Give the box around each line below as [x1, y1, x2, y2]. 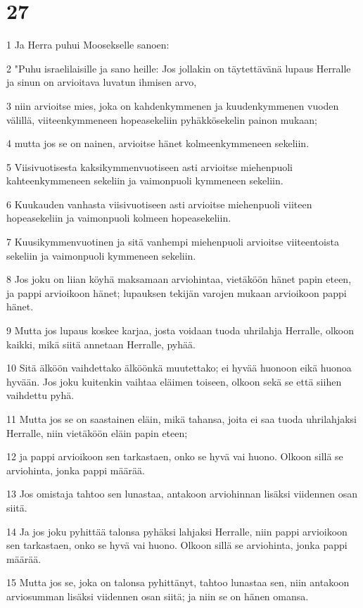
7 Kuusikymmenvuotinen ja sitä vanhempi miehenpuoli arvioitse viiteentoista [6, 234, 339, 249]
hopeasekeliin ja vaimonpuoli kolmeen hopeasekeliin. [6, 210, 231, 225]
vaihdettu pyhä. [6, 388, 75, 403]
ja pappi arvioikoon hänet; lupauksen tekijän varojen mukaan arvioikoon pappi [6, 285, 347, 300]
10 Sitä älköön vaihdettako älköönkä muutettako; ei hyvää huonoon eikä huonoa [6, 360, 352, 375]
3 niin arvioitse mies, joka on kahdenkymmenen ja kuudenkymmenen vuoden [6, 98, 339, 113]
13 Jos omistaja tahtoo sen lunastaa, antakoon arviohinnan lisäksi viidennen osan [6, 486, 357, 501]
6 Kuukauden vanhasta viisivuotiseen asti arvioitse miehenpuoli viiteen [6, 196, 312, 211]
